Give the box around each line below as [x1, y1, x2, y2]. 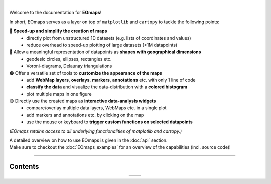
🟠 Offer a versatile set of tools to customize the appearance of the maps [9, 70, 163, 76]
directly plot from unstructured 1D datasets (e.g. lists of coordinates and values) [26, 35, 191, 41]
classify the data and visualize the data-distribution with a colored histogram [26, 84, 188, 90]
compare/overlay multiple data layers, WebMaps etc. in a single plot [26, 105, 167, 111]
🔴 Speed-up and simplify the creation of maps [9, 28, 107, 34]
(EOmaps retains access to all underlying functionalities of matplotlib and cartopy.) [9, 128, 182, 134]
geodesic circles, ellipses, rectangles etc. [26, 56, 112, 62]
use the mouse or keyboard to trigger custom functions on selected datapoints [26, 119, 193, 125]
